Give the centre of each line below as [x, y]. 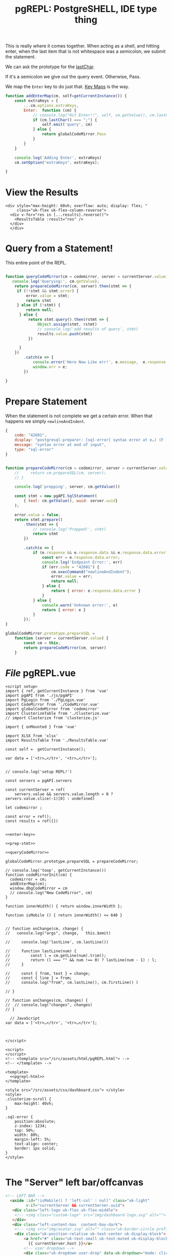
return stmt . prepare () [39, 520]
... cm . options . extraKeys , [51, 106]
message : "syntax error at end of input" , [60, 445]
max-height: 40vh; [34, 1104]
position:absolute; [35, 1122]
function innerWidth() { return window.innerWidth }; [64, 907]
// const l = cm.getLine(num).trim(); [56, 956]
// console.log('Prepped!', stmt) [69, 529]
